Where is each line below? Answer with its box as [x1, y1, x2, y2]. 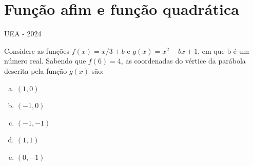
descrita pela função [4, 65, 67, 76]
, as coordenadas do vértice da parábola [121, 55, 246, 66]
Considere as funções [4, 45, 70, 56]
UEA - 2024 [4, 28, 42, 39]
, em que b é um [198, 45, 249, 56]
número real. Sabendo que [4, 55, 86, 66]
